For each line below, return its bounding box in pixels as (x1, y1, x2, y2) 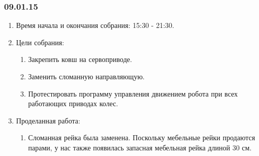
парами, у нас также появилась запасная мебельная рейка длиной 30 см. (28, 142, 252, 152)
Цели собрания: (16, 37, 64, 47)
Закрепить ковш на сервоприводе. (28, 54, 132, 65)
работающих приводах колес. (28, 98, 118, 109)
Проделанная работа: (16, 115, 80, 126)
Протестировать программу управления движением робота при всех (28, 88, 238, 99)
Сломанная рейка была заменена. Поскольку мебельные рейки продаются (28, 132, 255, 143)
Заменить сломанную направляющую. (28, 71, 145, 81)
